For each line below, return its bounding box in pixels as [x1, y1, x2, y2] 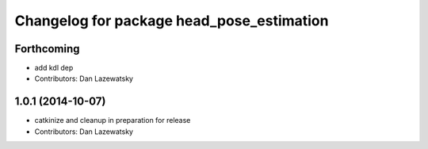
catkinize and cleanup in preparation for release [34, 116, 191, 125]
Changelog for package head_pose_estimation [14, 12, 329, 29]
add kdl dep [34, 63, 74, 73]
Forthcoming [14, 42, 80, 55]
